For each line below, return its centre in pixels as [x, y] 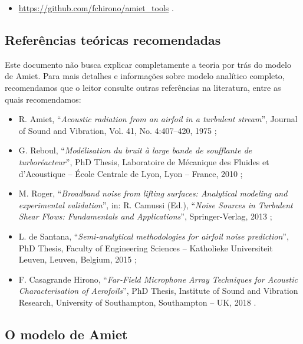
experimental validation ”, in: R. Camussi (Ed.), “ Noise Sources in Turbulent [156, 204]
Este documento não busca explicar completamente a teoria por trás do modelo [148, 64]
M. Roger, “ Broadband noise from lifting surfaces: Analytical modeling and [153, 193]
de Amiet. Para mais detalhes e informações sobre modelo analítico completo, [145, 76]
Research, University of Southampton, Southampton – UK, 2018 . [137, 302]
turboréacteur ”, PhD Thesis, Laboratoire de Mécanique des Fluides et [144, 161]
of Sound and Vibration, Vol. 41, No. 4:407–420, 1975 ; [118, 130]
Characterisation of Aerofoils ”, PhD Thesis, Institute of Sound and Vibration [158, 291]
